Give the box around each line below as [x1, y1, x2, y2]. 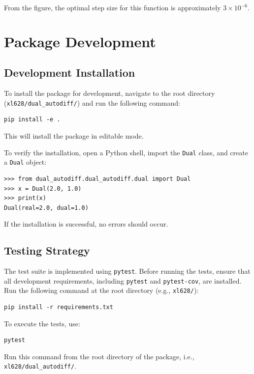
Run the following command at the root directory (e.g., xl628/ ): [4, 285, 199, 295]
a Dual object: [4, 157, 47, 167]
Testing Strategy [4, 243, 90, 258]
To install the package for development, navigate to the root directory [4, 88, 215, 98]
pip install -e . [4, 116, 61, 123]
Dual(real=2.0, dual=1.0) [4, 204, 89, 211]
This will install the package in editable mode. [4, 131, 144, 141]
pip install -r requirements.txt [4, 304, 113, 311]
